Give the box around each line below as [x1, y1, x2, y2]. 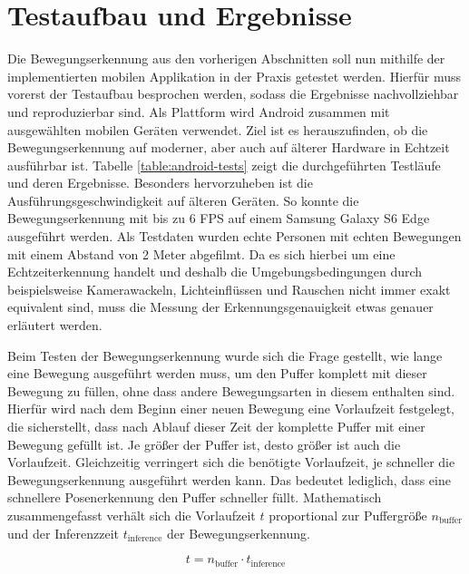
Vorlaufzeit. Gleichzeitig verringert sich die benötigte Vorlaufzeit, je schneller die [7, 452, 455, 472]
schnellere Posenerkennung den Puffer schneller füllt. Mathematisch [7, 488, 382, 507]
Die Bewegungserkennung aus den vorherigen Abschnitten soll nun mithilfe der [7, 49, 445, 68]
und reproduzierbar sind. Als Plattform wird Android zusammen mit [7, 102, 390, 121]
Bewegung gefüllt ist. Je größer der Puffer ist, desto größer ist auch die [7, 434, 401, 453]
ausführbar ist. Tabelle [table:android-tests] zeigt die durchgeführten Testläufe [7, 155, 441, 174]
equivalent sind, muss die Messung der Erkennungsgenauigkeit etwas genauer [7, 297, 434, 316]
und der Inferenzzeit [7, 523, 119, 542]
